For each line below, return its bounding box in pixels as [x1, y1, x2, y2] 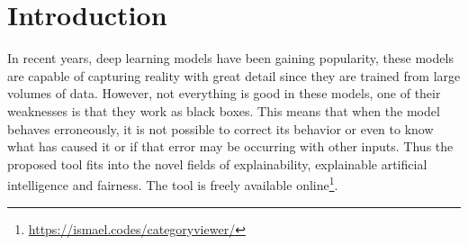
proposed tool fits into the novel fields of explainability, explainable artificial [7, 154, 427, 173]
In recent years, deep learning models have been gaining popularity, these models [7, 49, 454, 68]
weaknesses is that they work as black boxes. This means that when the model [7, 101, 440, 120]
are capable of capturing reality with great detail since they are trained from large [7, 66, 461, 85]
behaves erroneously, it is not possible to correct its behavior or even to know [7, 119, 434, 138]
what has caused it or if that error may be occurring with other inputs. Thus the [7, 137, 454, 156]
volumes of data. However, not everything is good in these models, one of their [7, 84, 441, 103]
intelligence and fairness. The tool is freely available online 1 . [7, 173, 338, 194]
